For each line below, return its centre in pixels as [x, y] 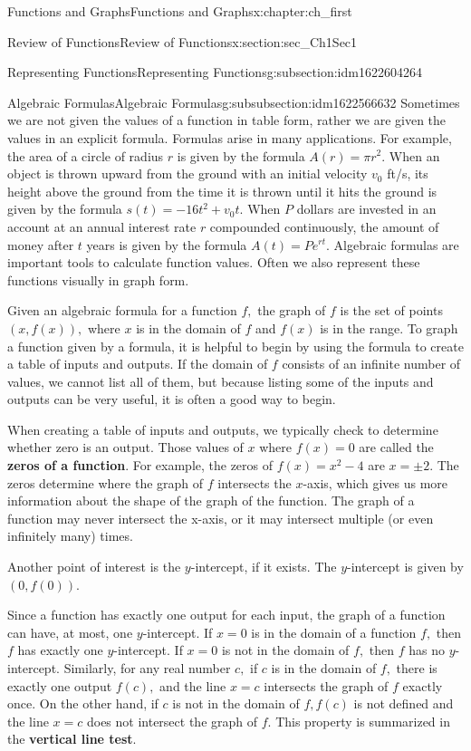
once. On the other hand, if [83, 703]
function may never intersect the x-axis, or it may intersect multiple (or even [221, 518]
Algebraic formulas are [396, 244]
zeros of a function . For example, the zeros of [140, 465]
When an [414, 155]
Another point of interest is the [94, 567]
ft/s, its [408, 173]
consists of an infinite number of [371, 364]
